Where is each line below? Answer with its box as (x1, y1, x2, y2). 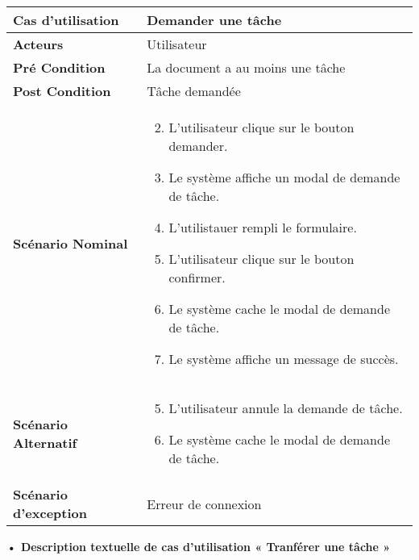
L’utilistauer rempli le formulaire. (168, 218, 357, 236)
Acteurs (13, 35, 64, 53)
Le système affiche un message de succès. (168, 349, 399, 368)
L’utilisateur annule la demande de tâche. (168, 399, 403, 417)
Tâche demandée (147, 81, 241, 100)
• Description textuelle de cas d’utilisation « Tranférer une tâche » (6, 538, 391, 554)
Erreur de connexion (147, 494, 262, 513)
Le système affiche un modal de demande (168, 168, 400, 186)
